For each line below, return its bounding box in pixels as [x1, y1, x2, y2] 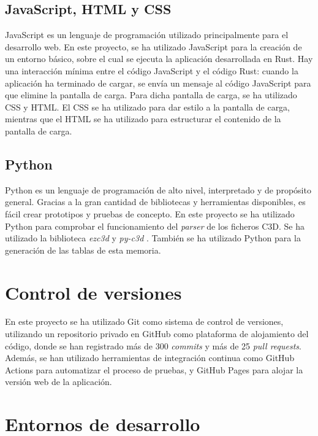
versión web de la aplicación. [5, 375, 112, 388]
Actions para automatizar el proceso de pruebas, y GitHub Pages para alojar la [5, 363, 303, 376]
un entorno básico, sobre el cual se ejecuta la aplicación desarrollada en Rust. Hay [5, 52, 313, 65]
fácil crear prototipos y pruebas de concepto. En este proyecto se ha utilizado [5, 207, 295, 220]
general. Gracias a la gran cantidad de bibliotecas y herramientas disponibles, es [5, 195, 306, 208]
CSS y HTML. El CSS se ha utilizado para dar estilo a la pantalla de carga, [5, 100, 290, 113]
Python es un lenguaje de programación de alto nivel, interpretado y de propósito [5, 183, 311, 196]
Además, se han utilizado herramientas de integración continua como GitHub [5, 351, 295, 364]
